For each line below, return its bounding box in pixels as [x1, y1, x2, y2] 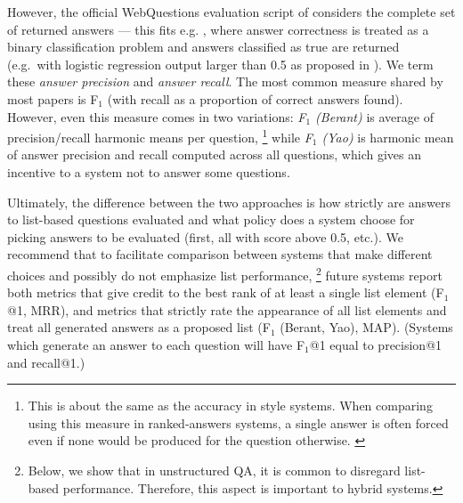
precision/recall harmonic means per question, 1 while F [7, 126, 313, 146]
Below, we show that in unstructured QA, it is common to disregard [28, 460, 401, 479]
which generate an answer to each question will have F [7, 336, 305, 353]
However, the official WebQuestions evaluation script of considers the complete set [7, 3, 456, 20]
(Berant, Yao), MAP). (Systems [280, 318, 453, 337]
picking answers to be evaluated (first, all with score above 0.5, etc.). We [7, 227, 403, 246]
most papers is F [7, 89, 99, 108]
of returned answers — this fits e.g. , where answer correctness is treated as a [7, 20, 429, 38]
